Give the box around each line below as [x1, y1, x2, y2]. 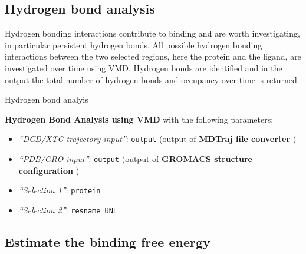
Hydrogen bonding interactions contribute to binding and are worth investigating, [5, 27, 300, 39]
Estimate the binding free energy [5, 232, 210, 250]
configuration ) [18, 164, 80, 176]
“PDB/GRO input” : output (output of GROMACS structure [18, 153, 252, 165]
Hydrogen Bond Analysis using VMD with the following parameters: [5, 113, 274, 125]
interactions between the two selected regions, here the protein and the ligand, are [5, 50, 301, 62]
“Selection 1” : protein [18, 184, 101, 196]
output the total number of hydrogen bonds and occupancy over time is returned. [5, 73, 300, 85]
